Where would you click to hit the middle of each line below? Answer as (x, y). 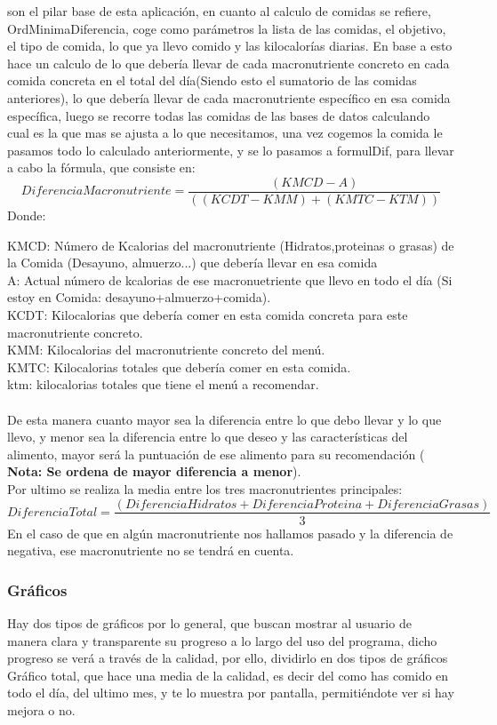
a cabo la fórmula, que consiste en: (101, 167)
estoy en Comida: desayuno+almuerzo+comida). (139, 297)
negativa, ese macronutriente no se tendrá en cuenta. (151, 550)
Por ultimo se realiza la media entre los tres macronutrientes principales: (205, 488)
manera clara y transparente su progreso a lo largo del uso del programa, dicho (222, 640)
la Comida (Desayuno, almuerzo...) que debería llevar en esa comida (192, 263)
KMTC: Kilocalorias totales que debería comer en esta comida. (179, 366)
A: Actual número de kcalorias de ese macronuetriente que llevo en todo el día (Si (230, 279)
